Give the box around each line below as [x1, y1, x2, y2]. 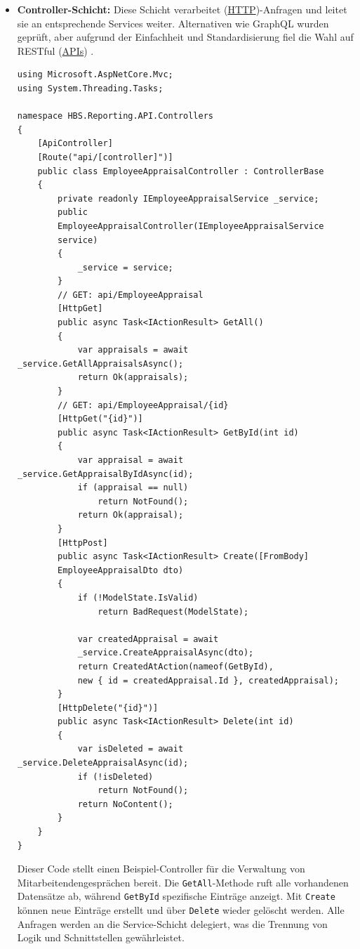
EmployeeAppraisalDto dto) [58, 565, 184, 575]
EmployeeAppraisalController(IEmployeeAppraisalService [58, 221, 324, 231]
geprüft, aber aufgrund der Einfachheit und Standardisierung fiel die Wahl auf [17, 30, 354, 44]
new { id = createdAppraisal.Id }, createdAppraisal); [77, 675, 339, 686]
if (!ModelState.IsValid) [77, 592, 199, 603]
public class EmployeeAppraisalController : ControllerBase [37, 166, 324, 176]
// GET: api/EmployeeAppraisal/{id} [58, 400, 229, 410]
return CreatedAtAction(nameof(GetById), [77, 661, 274, 672]
